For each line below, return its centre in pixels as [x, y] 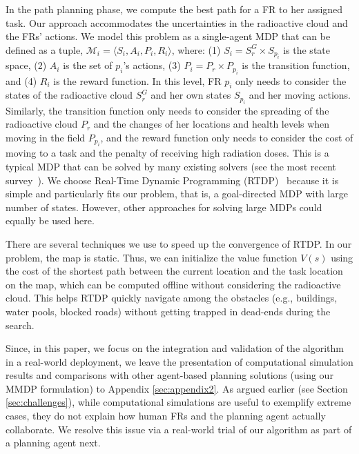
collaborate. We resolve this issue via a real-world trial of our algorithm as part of [179, 429]
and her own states [191, 95]
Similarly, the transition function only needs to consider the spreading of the [167, 110]
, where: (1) [196, 49]
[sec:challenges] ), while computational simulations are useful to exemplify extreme [178, 402]
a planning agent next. [53, 443]
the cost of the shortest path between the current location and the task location [174, 271]
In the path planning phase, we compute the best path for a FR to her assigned [174, 9]
